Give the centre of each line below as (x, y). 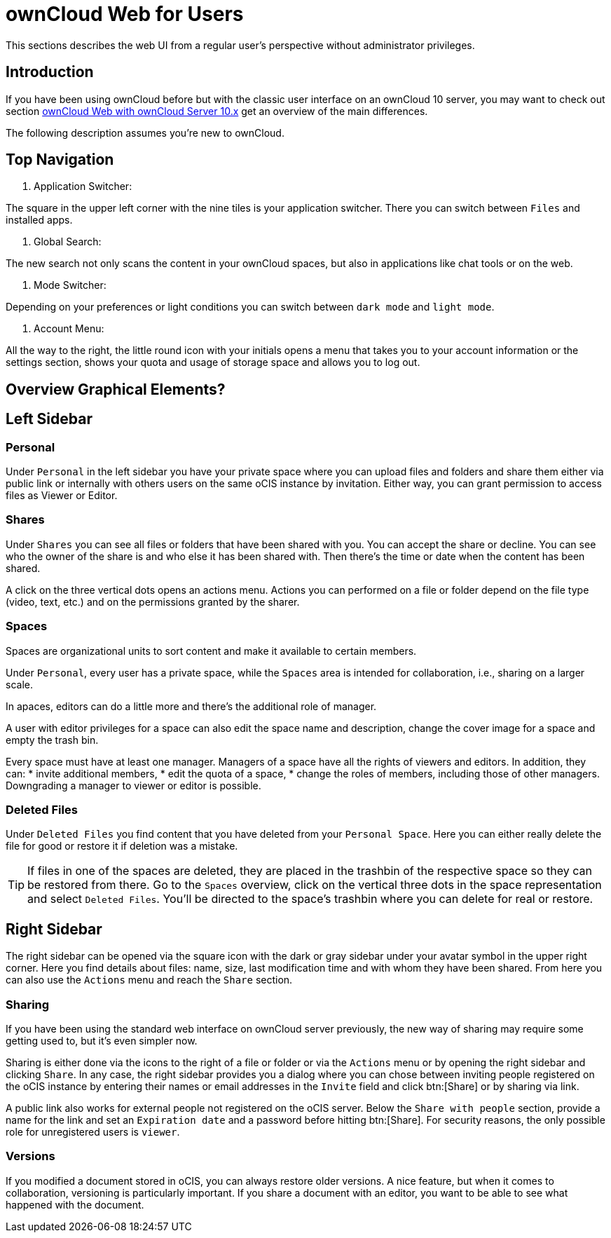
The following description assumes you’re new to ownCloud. (145, 132)
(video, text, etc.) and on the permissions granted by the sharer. (153, 601)
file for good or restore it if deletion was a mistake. (122, 846)
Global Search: (68, 242)
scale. (19, 684)
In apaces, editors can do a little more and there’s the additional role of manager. (191, 706)
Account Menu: (69, 329)
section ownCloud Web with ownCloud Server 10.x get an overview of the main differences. (217, 111)
